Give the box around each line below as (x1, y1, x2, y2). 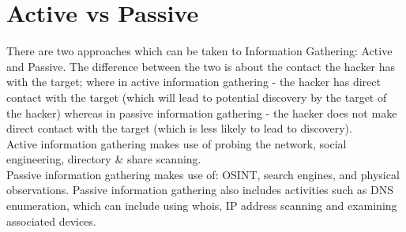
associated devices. (6, 212, 96, 229)
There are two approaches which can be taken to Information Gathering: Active (6, 43, 393, 59)
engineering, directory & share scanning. (6, 151, 201, 167)
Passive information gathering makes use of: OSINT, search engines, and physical (6, 166, 400, 182)
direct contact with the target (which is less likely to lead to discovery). (6, 120, 352, 137)
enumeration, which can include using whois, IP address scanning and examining (6, 197, 397, 214)
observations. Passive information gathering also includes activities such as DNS (6, 181, 394, 198)
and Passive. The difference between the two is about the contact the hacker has (6, 58, 396, 74)
